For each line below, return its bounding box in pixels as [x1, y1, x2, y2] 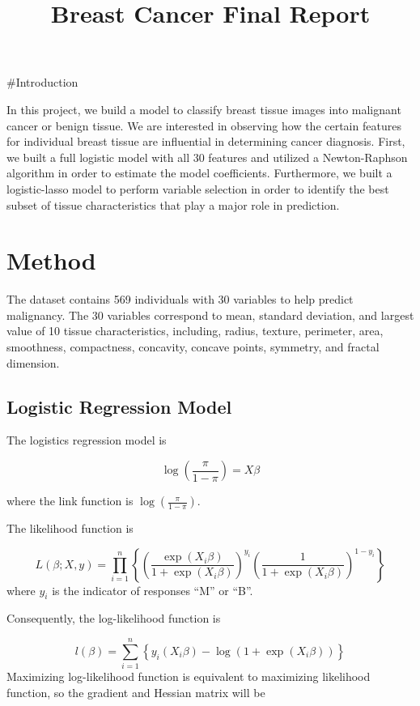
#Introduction [6, 74, 78, 91]
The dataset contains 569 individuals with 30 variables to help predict [6, 291, 354, 308]
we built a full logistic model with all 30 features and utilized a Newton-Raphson [6, 148, 408, 165]
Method [6, 244, 96, 277]
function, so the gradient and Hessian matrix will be [6, 683, 265, 700]
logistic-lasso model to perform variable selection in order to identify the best [6, 180, 389, 197]
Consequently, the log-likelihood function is [6, 610, 221, 627]
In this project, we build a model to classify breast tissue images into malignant [6, 100, 401, 117]
